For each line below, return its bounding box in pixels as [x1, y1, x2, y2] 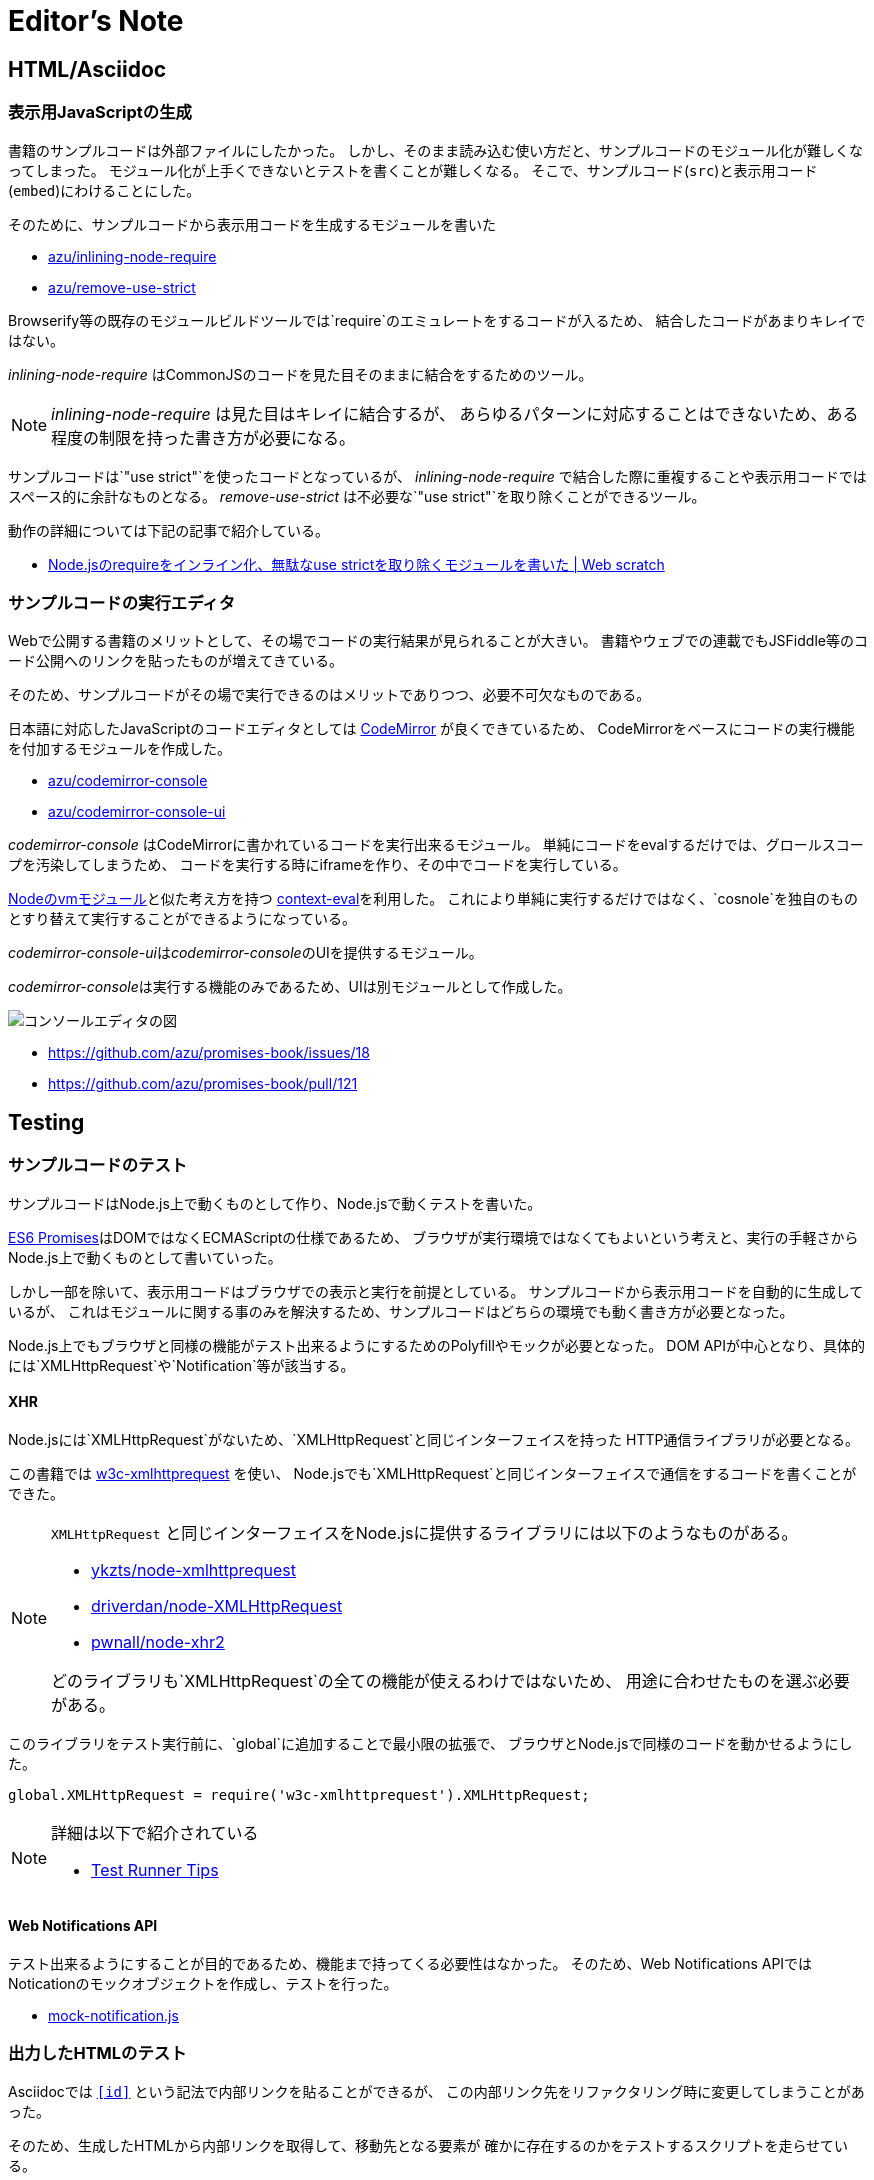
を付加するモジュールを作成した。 [8, 740, 232, 758]
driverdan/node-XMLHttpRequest [91, 1595, 343, 1616]
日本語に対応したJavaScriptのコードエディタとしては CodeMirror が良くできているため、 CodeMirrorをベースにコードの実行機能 [8, 720, 855, 738]
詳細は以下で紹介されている [51, 1822, 259, 1843]
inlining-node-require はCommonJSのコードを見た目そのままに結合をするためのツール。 [8, 365, 593, 383]
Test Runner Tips [91, 1859, 219, 1880]
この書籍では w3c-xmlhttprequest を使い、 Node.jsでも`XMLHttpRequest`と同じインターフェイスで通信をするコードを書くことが [8, 1464, 857, 1482]
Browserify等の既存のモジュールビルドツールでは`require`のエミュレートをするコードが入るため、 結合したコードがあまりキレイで [8, 311, 866, 329]
